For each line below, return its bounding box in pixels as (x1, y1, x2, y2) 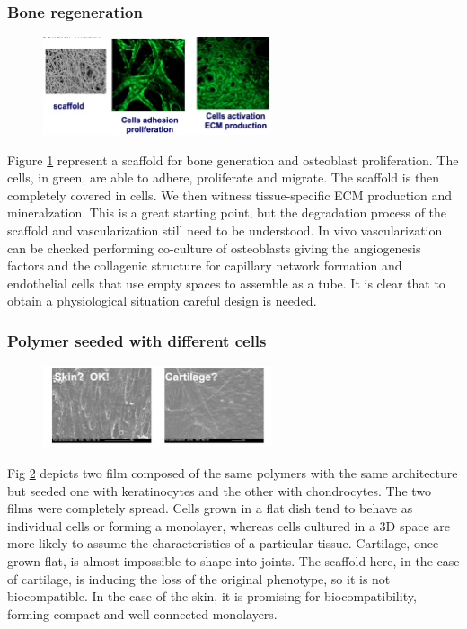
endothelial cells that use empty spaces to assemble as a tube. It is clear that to (7, 273, 445, 292)
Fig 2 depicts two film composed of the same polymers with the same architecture (7, 463, 458, 482)
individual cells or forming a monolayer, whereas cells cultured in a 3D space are (7, 516, 451, 535)
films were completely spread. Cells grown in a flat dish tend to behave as (7, 499, 413, 518)
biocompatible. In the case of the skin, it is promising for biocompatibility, (7, 587, 417, 606)
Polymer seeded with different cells (7, 329, 267, 351)
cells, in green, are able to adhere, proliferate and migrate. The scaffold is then (7, 168, 440, 187)
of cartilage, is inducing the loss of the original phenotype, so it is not (7, 569, 391, 588)
